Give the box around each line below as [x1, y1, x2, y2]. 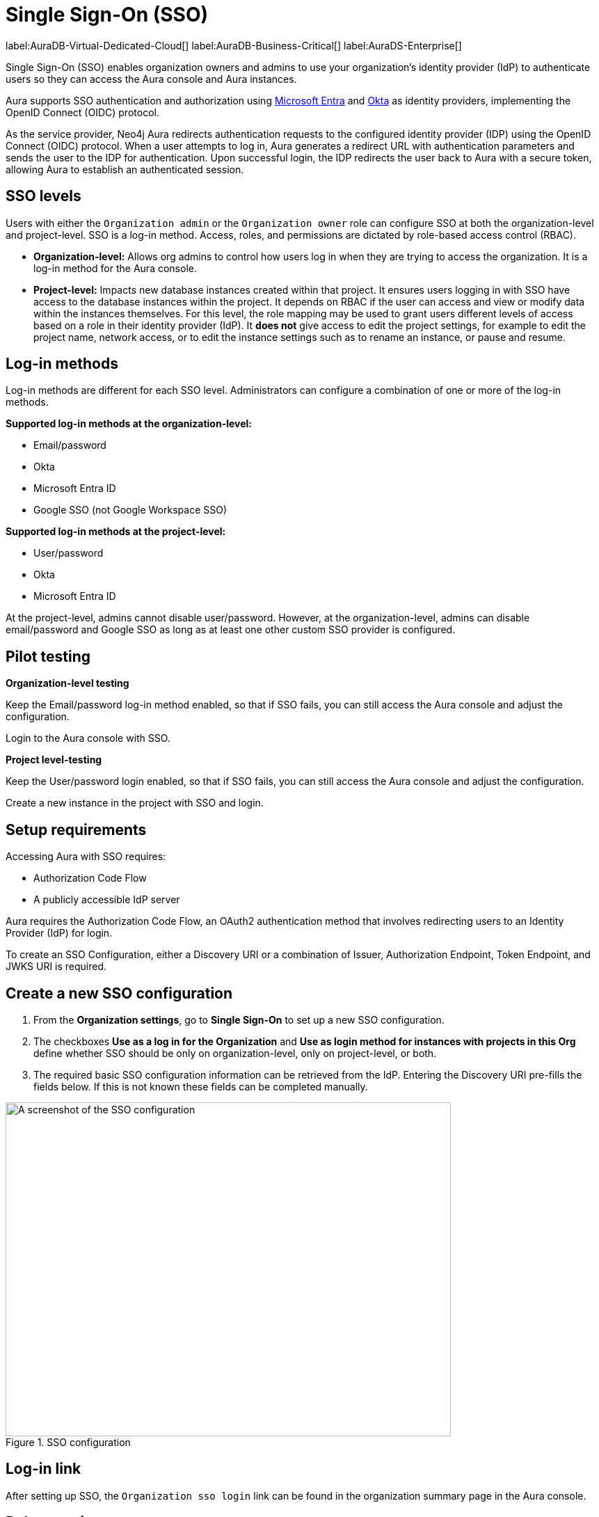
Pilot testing [6, 647, 91, 665]
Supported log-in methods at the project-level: [6, 525, 226, 538]
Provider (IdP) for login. [6, 927, 113, 939]
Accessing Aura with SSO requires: [6, 850, 166, 863]
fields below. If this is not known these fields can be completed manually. [33, 1080, 368, 1093]
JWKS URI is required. [6, 960, 107, 973]
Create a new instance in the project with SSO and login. [6, 797, 264, 809]
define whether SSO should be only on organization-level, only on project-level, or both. [33, 1047, 437, 1059]
